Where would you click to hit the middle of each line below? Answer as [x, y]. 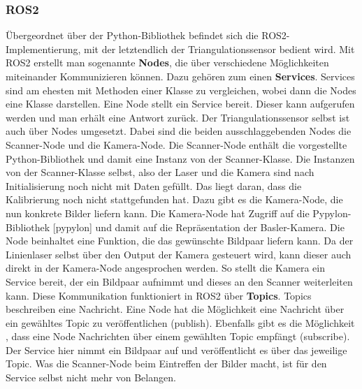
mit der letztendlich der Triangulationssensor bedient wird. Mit [219, 49]
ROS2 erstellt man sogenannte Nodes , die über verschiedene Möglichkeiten [167, 63]
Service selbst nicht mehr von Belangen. [91, 377]
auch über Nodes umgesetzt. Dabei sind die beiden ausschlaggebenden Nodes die [179, 131]
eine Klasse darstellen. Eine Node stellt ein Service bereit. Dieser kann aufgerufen [180, 104]
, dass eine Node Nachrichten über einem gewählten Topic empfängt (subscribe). [178, 336]
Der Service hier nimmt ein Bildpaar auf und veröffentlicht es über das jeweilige [176, 350]
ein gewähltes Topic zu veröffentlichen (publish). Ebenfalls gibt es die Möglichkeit [180, 322]
